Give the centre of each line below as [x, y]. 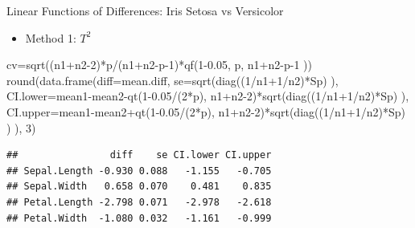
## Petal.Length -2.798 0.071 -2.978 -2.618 [139, 202]
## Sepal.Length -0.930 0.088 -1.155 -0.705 [139, 171]
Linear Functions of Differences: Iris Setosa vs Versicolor [145, 10]
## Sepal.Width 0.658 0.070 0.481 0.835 [139, 187]
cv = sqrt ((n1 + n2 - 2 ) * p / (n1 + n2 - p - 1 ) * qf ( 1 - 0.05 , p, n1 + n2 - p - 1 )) [160, 65]
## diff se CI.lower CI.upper [139, 155]
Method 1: [51, 37]
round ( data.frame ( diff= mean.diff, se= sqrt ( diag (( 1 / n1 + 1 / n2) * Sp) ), [173, 80]
